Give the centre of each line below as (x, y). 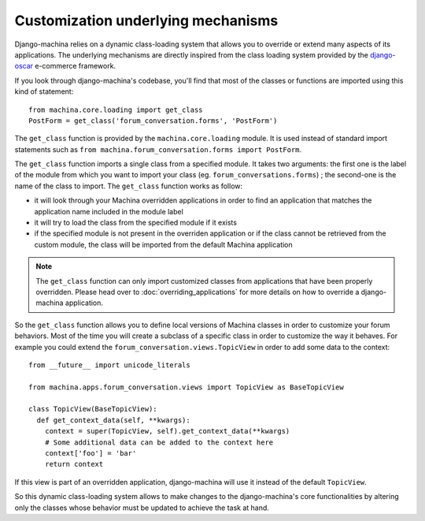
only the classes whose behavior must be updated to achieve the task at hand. (142, 508)
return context (74, 464)
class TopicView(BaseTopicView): (93, 409)
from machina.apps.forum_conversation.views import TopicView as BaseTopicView (186, 387)
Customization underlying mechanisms (146, 20)
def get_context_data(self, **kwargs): (113, 420)
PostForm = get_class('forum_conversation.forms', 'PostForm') (153, 121)
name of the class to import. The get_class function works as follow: (129, 186)
